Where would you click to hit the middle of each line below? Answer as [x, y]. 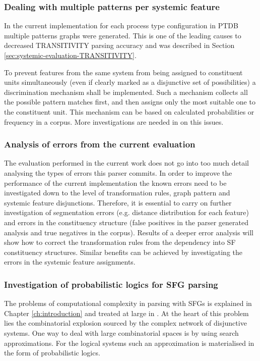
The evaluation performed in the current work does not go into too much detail [126, 163]
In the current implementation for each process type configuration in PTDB [121, 25]
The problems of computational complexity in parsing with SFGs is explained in [128, 303]
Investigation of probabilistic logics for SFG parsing [111, 284]
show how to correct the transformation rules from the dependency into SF [120, 242]
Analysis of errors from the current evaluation [100, 144]
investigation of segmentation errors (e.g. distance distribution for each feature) [126, 212]
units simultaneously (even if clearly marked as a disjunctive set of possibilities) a [130, 82]
